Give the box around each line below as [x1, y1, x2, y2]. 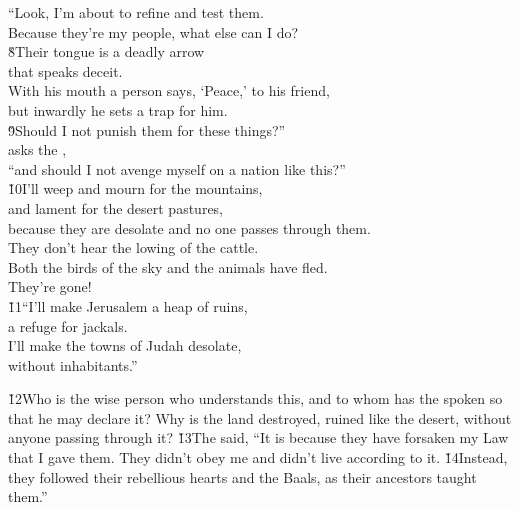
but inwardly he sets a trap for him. [8, 99, 228, 120]
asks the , [8, 139, 67, 160]
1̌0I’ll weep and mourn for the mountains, [8, 178, 263, 199]
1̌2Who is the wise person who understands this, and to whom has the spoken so [8, 388, 503, 409]
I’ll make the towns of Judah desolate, [8, 335, 242, 356]
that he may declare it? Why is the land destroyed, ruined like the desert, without [8, 407, 512, 428]
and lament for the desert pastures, [8, 197, 224, 218]
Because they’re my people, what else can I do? [8, 21, 299, 42]
